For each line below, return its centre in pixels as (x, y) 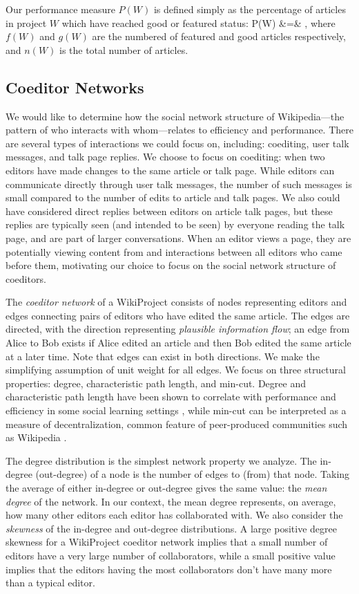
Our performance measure (60, 9)
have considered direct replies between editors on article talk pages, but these (169, 211)
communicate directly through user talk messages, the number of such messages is (179, 184)
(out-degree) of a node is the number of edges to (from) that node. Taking (193, 474)
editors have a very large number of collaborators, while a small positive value (171, 555)
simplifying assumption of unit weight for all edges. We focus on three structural (176, 370)
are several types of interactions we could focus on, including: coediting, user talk (177, 143)
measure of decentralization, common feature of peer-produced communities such (177, 424)
